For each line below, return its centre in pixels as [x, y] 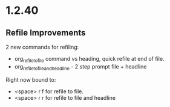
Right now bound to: [31, 79]
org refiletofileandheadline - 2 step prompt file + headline [80, 67]
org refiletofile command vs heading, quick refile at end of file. [89, 60]
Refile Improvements [46, 33]
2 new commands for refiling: [42, 47]
